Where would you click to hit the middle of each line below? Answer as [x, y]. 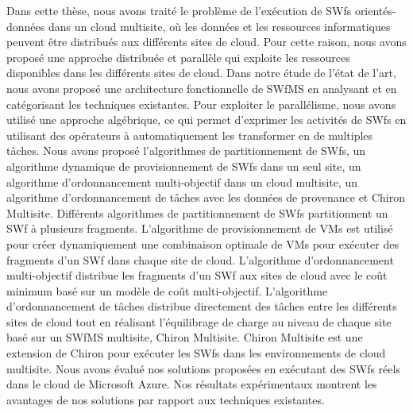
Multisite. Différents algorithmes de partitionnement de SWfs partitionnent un [197, 212]
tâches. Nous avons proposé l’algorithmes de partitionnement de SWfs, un [186, 151]
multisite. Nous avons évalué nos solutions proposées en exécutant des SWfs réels [203, 368]
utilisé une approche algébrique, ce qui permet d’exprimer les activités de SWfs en [206, 120]
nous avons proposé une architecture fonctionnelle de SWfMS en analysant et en [202, 88]
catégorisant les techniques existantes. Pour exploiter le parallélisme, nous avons [201, 104]
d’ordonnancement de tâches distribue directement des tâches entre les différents [202, 306]
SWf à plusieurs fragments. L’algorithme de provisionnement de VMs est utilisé [200, 228]
